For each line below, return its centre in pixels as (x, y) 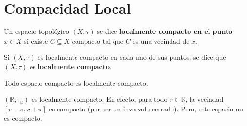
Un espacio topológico (37, 31)
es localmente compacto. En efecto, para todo (99, 99)
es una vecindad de (161, 40)
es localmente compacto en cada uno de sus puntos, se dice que (132, 57)
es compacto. (23, 118)
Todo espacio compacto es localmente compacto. (76, 83)
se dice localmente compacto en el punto (165, 31)
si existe (36, 40)
